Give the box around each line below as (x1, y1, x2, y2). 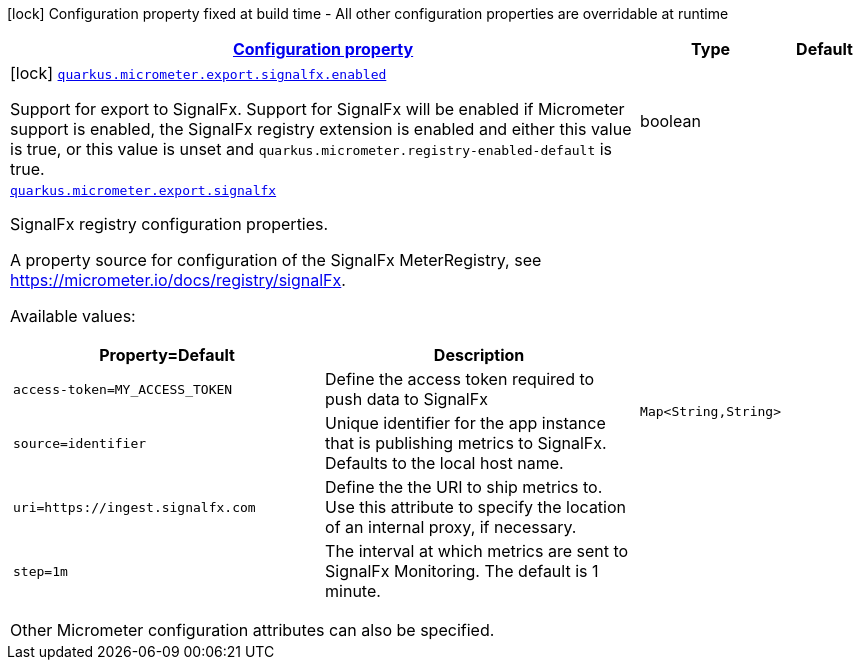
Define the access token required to (325, 369, 595, 389)
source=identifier (13, 435, 147, 451)
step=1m (13, 563, 68, 579)
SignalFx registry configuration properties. (10, 214, 329, 234)
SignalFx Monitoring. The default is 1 (325, 561, 599, 581)
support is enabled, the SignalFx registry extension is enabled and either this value (10, 119, 632, 139)
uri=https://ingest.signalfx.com (13, 499, 256, 515)
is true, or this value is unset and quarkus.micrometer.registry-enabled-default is (10, 139, 613, 159)
